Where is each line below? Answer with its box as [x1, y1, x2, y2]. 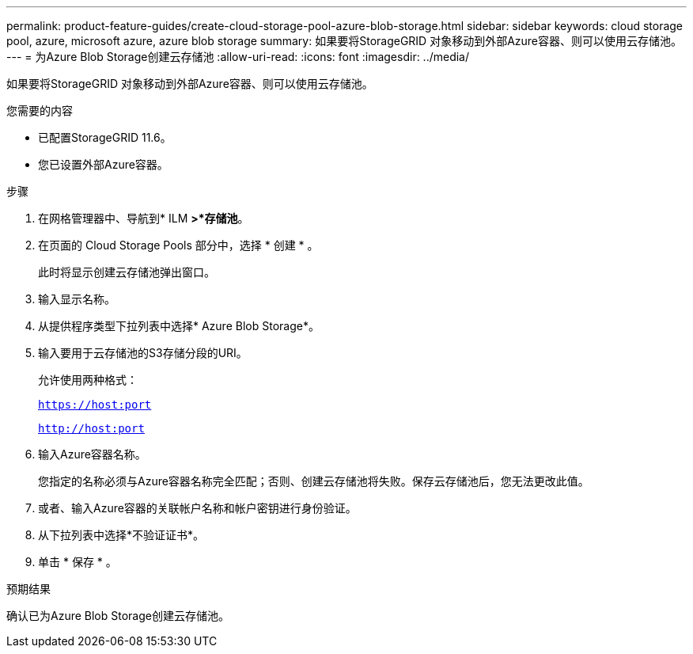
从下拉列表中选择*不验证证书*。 [38, 528, 205, 542]
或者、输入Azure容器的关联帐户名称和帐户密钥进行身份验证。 [38, 501, 357, 515]
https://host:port [38, 398, 152, 411]
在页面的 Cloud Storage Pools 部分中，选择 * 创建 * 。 [38, 238, 319, 252]
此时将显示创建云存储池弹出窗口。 [38, 265, 215, 279]
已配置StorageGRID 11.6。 [38, 131, 172, 144]
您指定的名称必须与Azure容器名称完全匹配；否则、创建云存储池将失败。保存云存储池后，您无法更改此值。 [38, 474, 589, 488]
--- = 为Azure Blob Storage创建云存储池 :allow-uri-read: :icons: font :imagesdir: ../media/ [6, 50, 470, 63]
